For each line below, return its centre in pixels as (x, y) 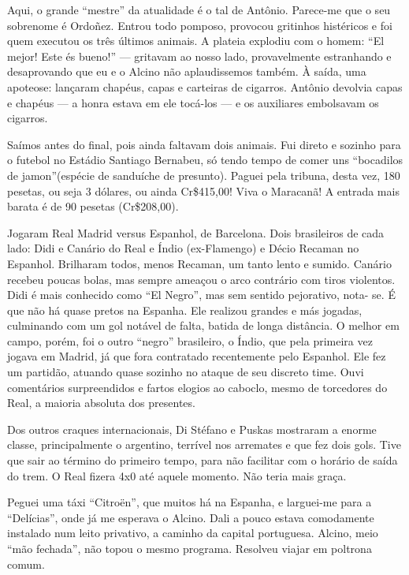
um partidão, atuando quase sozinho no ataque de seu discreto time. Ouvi (186, 372)
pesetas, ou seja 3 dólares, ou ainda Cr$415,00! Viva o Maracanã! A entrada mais (203, 190)
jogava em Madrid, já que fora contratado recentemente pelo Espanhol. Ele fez (197, 356)
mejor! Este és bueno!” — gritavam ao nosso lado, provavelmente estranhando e (199, 56)
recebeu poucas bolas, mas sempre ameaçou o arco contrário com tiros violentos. (201, 279)
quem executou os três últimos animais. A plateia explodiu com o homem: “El (196, 41)
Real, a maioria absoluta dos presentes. (101, 403)
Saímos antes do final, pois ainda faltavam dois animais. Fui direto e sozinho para (204, 144)
